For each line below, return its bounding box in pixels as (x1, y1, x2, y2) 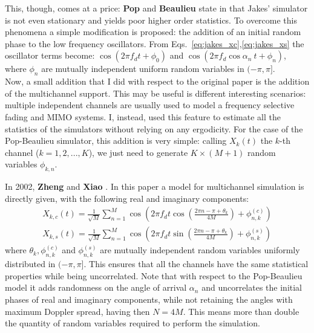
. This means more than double (183, 305, 299, 317)
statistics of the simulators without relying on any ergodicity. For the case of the (5, 122, 303, 135)
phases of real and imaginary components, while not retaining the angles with (5, 293, 293, 305)
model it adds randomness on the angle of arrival (5, 281, 187, 294)
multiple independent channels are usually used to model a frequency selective (5, 99, 295, 111)
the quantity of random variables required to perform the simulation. (5, 317, 260, 329)
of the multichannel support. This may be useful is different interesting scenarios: (5, 86, 306, 99)
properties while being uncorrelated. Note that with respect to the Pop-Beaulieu (5, 269, 303, 282)
